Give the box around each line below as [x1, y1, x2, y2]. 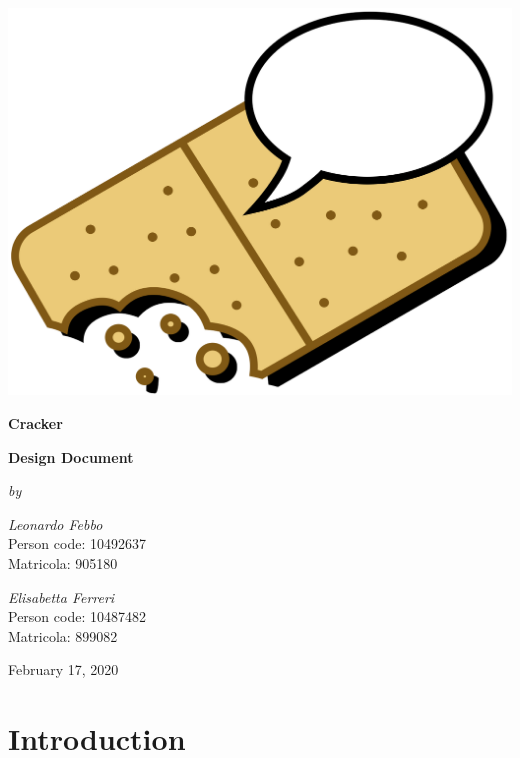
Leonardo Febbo [8, 513, 103, 534]
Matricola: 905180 [8, 552, 118, 573]
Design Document [8, 446, 134, 467]
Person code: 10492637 [8, 533, 146, 554]
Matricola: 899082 [8, 625, 118, 646]
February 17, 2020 [8, 659, 119, 680]
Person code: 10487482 [8, 606, 146, 627]
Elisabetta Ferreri [8, 586, 115, 607]
